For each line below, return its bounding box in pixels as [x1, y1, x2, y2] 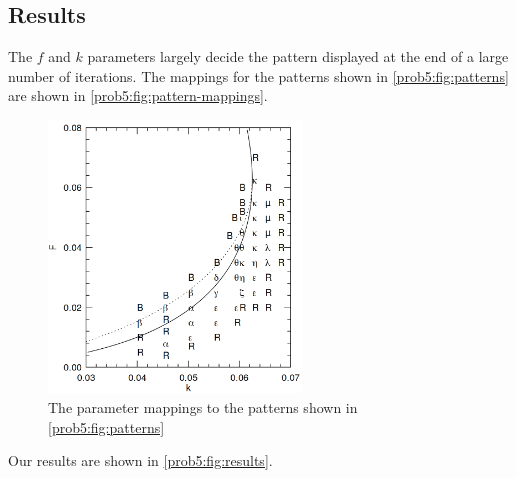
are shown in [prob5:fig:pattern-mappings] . [8, 85, 268, 106]
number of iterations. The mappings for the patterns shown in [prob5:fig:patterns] [8, 65, 509, 86]
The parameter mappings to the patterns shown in [48, 397, 358, 418]
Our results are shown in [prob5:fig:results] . [8, 450, 273, 471]
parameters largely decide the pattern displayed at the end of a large [87, 46, 509, 67]
